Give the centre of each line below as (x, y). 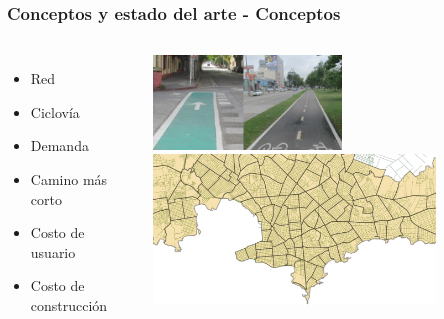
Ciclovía (55, 111)
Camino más (69, 179)
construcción (69, 304)
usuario (53, 251)
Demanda (59, 145)
